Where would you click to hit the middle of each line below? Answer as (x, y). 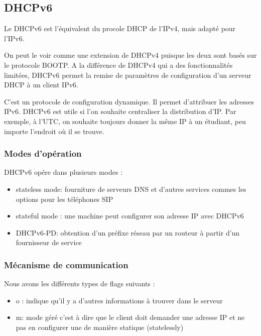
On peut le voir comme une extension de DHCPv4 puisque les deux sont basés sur (130, 55)
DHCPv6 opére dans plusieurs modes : (63, 172)
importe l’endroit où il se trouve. (54, 131)
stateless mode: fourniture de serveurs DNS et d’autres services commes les (131, 189)
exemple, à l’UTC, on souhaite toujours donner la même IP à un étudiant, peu (125, 121)
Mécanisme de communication (66, 264)
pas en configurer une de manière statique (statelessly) (100, 327)
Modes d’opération (43, 153)
